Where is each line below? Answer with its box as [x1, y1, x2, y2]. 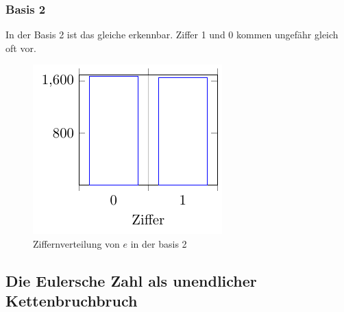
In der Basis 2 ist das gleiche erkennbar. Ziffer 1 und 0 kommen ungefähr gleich [5, 27, 339, 42]
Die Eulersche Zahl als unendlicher [5, 270, 257, 291]
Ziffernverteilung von [33, 237, 120, 250]
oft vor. [5, 40, 36, 55]
